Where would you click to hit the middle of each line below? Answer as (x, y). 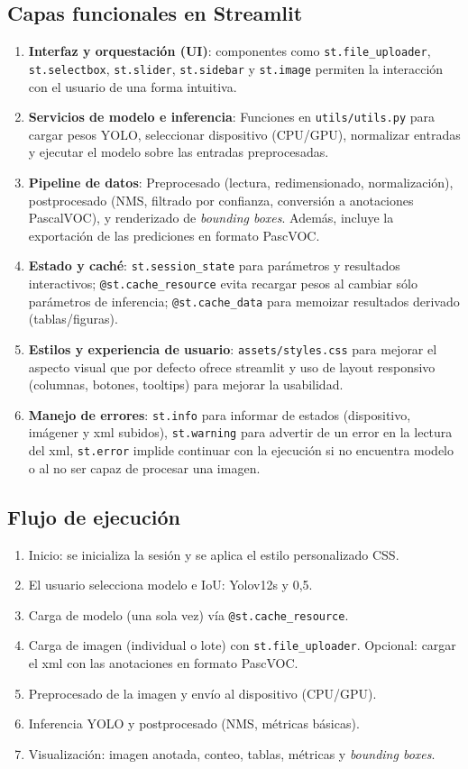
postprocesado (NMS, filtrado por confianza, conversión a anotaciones (221, 200)
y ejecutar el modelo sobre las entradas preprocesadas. (179, 152)
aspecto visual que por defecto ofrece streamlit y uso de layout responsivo (232, 366)
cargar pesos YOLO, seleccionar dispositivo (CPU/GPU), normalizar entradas (244, 134)
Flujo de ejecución (94, 516)
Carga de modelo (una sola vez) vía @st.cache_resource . (188, 614)
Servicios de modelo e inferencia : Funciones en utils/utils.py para (231, 117)
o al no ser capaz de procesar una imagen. (144, 467)
